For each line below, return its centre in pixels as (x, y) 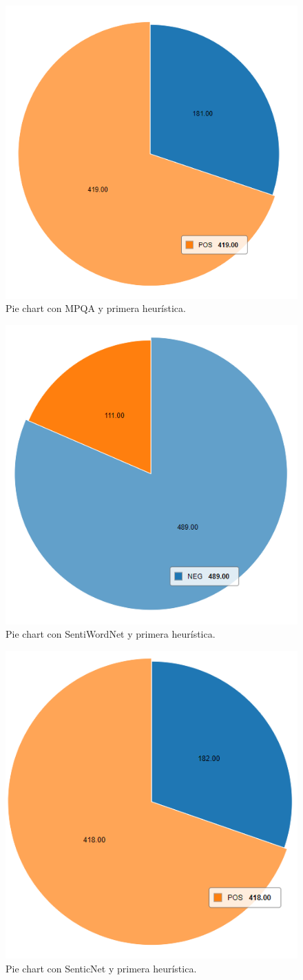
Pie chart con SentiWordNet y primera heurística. (111, 634)
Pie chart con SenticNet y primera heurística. (101, 968)
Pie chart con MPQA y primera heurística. (96, 308)
